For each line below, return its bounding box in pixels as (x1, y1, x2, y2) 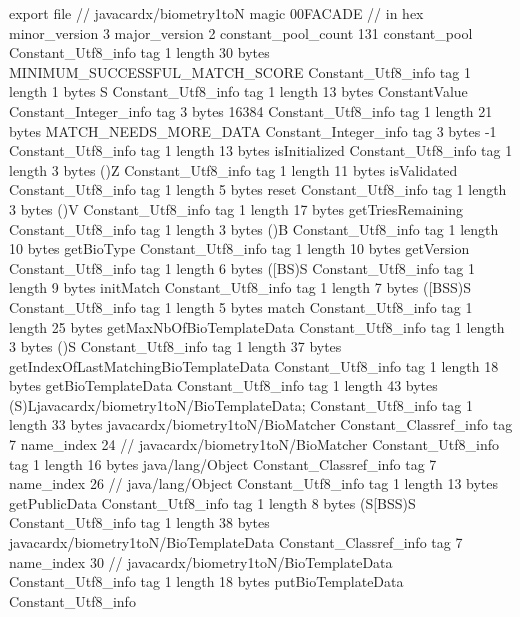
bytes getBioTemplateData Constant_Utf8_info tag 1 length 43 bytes (9, 375, 438, 396)
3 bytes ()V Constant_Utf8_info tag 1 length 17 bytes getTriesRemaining (9, 198, 463, 219)
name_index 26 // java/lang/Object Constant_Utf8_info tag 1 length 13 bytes (9, 473, 499, 494)
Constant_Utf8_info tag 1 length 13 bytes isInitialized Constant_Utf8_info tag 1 (9, 140, 513, 161)
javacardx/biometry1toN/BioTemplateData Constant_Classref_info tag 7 (9, 532, 463, 553)
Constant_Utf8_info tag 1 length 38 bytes (9, 512, 270, 533)
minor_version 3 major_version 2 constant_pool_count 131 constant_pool (9, 22, 473, 43)
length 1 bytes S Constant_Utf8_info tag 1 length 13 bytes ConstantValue (9, 81, 468, 102)
